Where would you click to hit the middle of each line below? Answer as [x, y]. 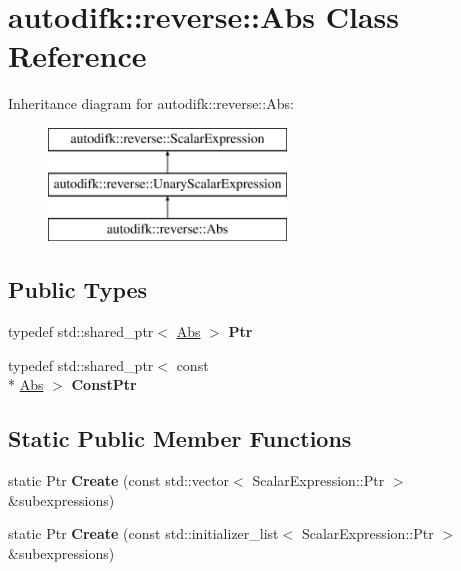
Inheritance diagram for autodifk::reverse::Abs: [151, 103]
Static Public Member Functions [180, 438]
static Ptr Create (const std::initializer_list [143, 533]
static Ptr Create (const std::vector [119, 480]
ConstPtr [104, 384]
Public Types [78, 289]
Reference [77, 55]
